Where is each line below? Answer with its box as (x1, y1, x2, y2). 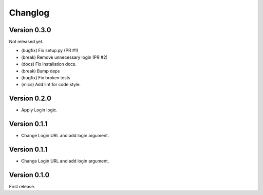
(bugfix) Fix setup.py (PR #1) (21, 48, 78, 53)
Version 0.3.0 (9, 26, 51, 34)
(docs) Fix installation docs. (21, 61, 76, 67)
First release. (9, 184, 36, 190)
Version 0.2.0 (9, 94, 52, 103)
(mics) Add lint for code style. (21, 82, 81, 88)
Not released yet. (9, 39, 44, 45)
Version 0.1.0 (9, 171, 50, 179)
